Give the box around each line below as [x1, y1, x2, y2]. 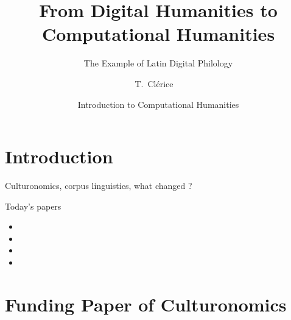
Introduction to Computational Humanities [77, 98, 239, 110]
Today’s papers [5, 199, 61, 212]
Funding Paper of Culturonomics [5, 291, 287, 316]
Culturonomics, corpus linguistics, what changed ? [5, 179, 192, 192]
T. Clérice [135, 77, 174, 90]
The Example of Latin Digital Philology [83, 57, 233, 69]
